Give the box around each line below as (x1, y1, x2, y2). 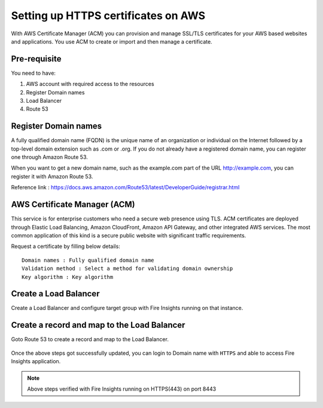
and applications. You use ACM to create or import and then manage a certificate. (11, 38, 212, 45)
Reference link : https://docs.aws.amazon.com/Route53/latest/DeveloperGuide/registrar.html (11, 184, 240, 191)
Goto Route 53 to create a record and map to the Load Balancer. (11, 336, 169, 343)
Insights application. (11, 358, 61, 365)
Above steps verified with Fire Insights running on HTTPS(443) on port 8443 (27, 385, 217, 392)
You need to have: (11, 69, 56, 76)
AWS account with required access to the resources (26, 81, 155, 88)
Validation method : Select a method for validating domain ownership (22, 265, 233, 272)
